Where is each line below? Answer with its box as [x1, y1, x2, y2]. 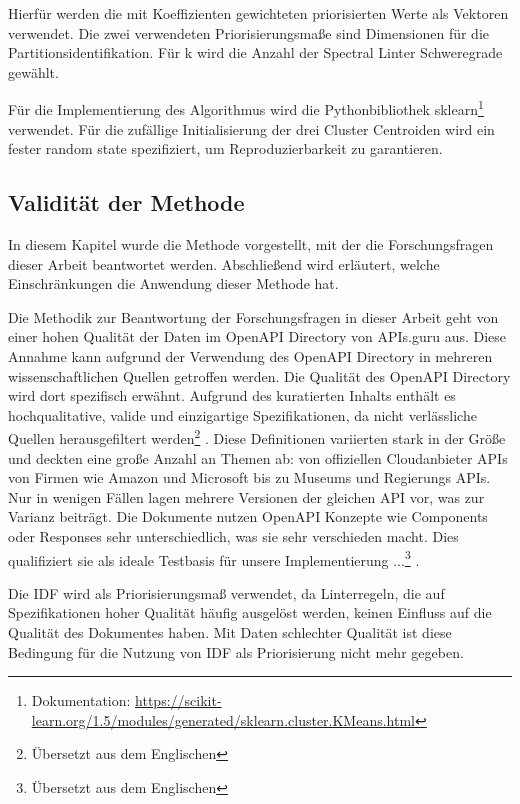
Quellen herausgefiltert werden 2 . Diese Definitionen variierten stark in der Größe [8, 425, 506, 449]
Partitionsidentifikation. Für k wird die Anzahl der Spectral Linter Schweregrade [8, 42, 503, 63]
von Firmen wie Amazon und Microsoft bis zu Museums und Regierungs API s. [8, 467, 491, 488]
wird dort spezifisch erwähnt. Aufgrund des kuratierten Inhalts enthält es [8, 385, 456, 406]
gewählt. [8, 61, 59, 82]
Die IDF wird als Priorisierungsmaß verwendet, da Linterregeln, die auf [8, 582, 445, 603]
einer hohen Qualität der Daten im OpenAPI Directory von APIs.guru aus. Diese [8, 326, 507, 347]
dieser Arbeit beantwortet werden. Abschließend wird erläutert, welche [8, 253, 440, 274]
